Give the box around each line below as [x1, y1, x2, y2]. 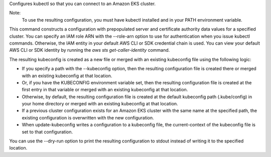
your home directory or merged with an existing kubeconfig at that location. [22, 101, 178, 107]
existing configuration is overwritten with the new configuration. [22, 114, 154, 120]
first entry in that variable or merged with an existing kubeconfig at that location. [22, 87, 188, 93]
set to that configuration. [22, 128, 73, 135]
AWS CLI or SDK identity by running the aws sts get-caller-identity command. [9, 47, 170, 53]
